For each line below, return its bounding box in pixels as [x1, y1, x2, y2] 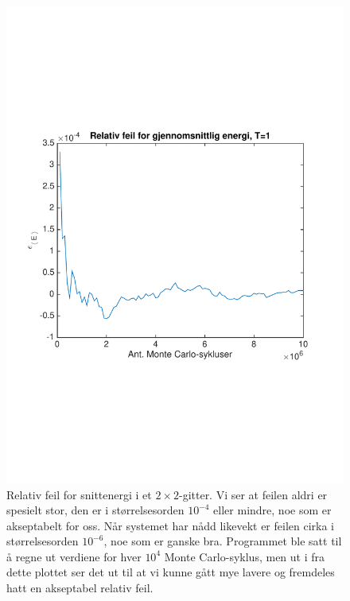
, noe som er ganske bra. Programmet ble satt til [103, 533, 342, 549]
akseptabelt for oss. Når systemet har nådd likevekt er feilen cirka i [6, 517, 335, 533]
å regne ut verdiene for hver [6, 548, 142, 564]
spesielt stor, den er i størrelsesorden [6, 502, 185, 518]
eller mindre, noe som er [213, 502, 332, 518]
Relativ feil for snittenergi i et [6, 486, 152, 502]
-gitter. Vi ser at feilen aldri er [178, 486, 328, 502]
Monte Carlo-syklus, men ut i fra [164, 548, 325, 564]
